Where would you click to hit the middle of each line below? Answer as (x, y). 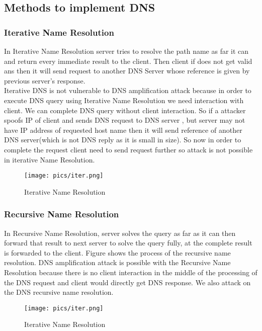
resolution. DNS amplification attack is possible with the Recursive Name (117, 262)
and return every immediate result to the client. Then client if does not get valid (128, 61)
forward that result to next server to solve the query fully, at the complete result (128, 243)
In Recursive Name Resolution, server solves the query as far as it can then (120, 233)
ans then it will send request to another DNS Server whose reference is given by (127, 71)
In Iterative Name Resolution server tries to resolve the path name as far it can (126, 51)
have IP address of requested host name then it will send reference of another (123, 130)
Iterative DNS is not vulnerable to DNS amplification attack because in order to (128, 90)
